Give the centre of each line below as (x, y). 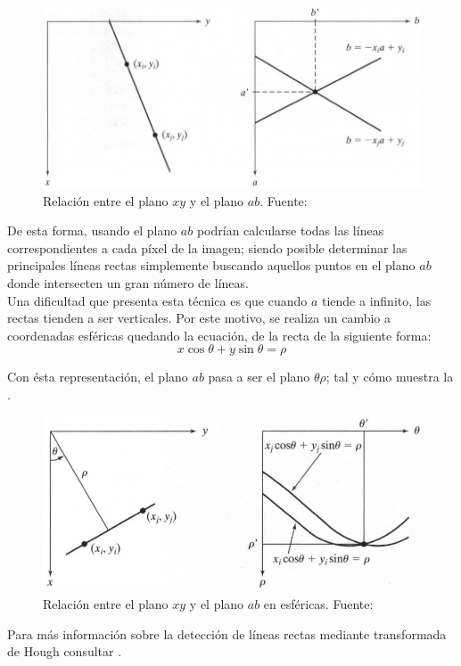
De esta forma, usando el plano (92, 230)
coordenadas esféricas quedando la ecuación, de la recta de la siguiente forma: (219, 335)
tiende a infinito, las (376, 300)
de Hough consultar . (65, 651)
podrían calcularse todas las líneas (290, 230)
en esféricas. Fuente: (318, 603)
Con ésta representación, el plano (98, 377)
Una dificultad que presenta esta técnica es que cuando (157, 300)
